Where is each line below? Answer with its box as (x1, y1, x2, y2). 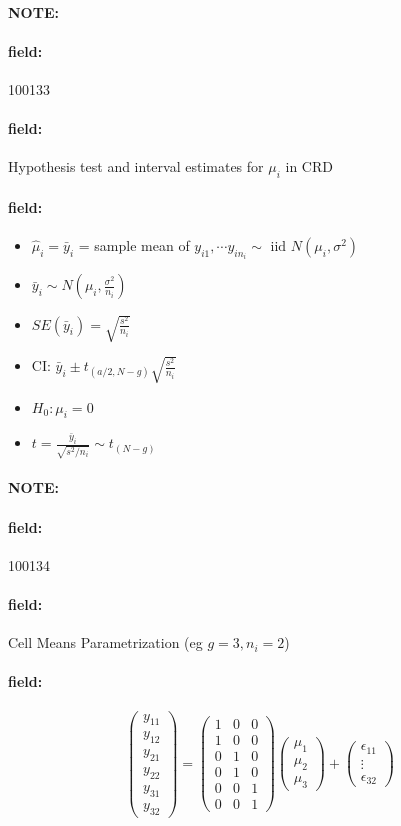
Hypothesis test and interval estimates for (8, 156, 264, 177)
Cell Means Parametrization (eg (8, 632, 203, 653)
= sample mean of (78, 234, 190, 255)
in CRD (285, 156, 333, 177)
